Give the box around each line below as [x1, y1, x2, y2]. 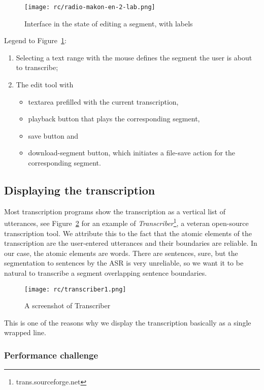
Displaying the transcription [4, 182, 155, 198]
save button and [28, 130, 79, 141]
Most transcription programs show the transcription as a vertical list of [4, 206, 225, 216]
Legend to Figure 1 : [4, 35, 67, 46]
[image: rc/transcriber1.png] [24, 285, 126, 293]
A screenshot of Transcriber [24, 300, 111, 311]
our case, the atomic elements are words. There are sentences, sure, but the [4, 247, 238, 258]
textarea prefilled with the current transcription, [28, 96, 179, 107]
